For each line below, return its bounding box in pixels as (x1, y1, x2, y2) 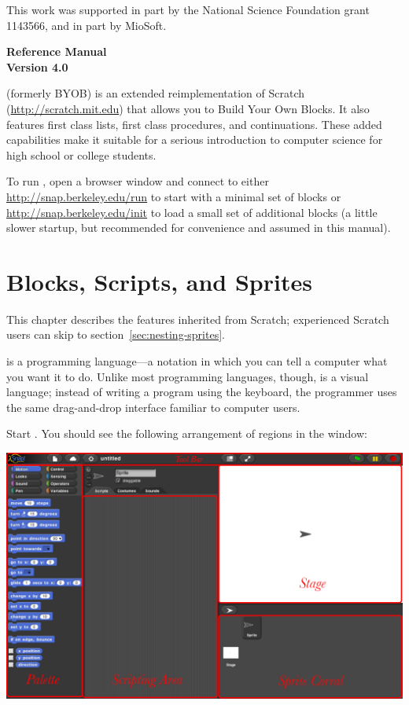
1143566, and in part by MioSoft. (6, 17, 167, 33)
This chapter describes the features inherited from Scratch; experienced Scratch (6, 310, 389, 327)
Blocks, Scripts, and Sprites (6, 265, 312, 297)
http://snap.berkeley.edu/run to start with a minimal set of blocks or (6, 188, 341, 204)
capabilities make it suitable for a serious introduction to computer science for (6, 131, 383, 148)
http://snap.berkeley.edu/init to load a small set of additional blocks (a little (6, 204, 378, 220)
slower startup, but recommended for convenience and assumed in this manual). (6, 219, 391, 236)
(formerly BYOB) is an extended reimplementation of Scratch (6, 85, 305, 101)
